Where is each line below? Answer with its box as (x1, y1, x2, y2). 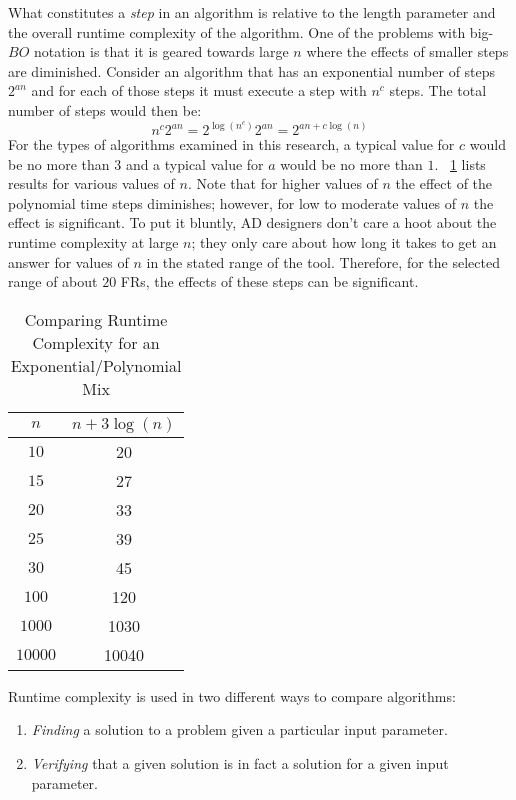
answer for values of (8, 251, 129, 272)
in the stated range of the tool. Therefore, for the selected (146, 251, 500, 272)
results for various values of (8, 173, 175, 194)
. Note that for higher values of (187, 173, 378, 194)
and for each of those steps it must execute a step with (31, 80, 367, 101)
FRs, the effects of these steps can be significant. (120, 271, 419, 292)
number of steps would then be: (8, 99, 202, 120)
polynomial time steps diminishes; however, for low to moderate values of (8, 192, 457, 213)
